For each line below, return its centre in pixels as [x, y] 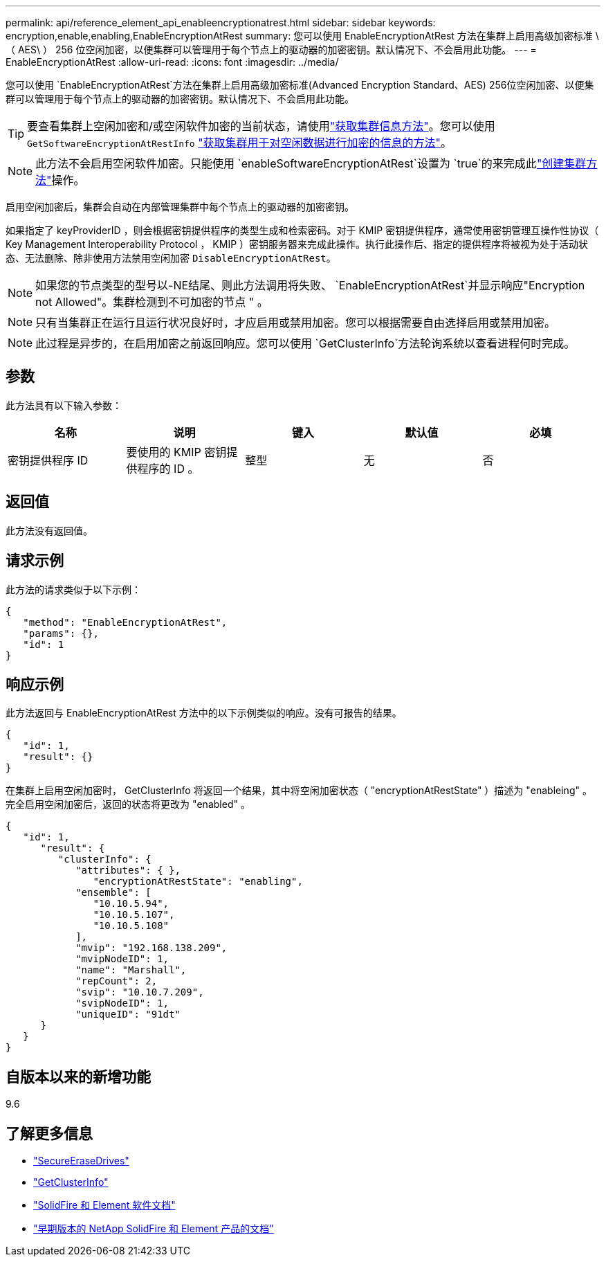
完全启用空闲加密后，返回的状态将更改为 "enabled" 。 [128, 804]
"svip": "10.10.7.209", [140, 992]
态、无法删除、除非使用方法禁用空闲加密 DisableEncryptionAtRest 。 [171, 258]
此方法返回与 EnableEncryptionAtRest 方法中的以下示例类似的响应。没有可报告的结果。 [204, 713]
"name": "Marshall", [131, 970]
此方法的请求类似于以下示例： [73, 589]
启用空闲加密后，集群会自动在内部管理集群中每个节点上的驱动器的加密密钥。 [180, 207]
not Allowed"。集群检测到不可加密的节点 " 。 [152, 302]
